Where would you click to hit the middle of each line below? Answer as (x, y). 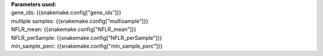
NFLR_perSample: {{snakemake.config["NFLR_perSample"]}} (87, 38)
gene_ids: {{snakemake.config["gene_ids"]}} (66, 13)
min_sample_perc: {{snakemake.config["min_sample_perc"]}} (87, 46)
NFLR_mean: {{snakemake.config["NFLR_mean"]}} (74, 29)
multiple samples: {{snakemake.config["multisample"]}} (80, 21)
